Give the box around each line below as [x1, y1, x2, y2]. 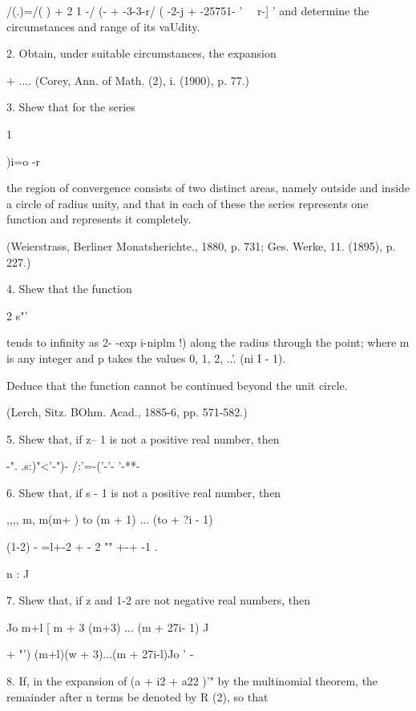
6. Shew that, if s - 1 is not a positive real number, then [6, 484, 281, 500]
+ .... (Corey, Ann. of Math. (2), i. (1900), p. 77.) [6, 71, 250, 88]
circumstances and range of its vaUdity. [6, 18, 200, 34]
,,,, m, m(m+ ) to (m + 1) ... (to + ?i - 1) [6, 511, 213, 528]
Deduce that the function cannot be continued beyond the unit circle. [6, 376, 348, 393]
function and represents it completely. [6, 211, 192, 227]
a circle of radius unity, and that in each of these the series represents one [6, 195, 369, 211]
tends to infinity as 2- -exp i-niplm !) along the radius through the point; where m [6, 334, 410, 351]
